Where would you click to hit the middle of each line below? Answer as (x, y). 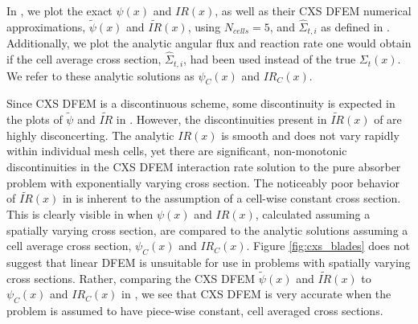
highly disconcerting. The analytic (90, 135)
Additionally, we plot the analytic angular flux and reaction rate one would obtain (209, 43)
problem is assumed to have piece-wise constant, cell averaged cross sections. (195, 311)
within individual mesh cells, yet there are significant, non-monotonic (177, 151)
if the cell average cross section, (84, 59)
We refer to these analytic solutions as (100, 75)
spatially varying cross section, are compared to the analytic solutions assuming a (207, 230)
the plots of (35, 119)
